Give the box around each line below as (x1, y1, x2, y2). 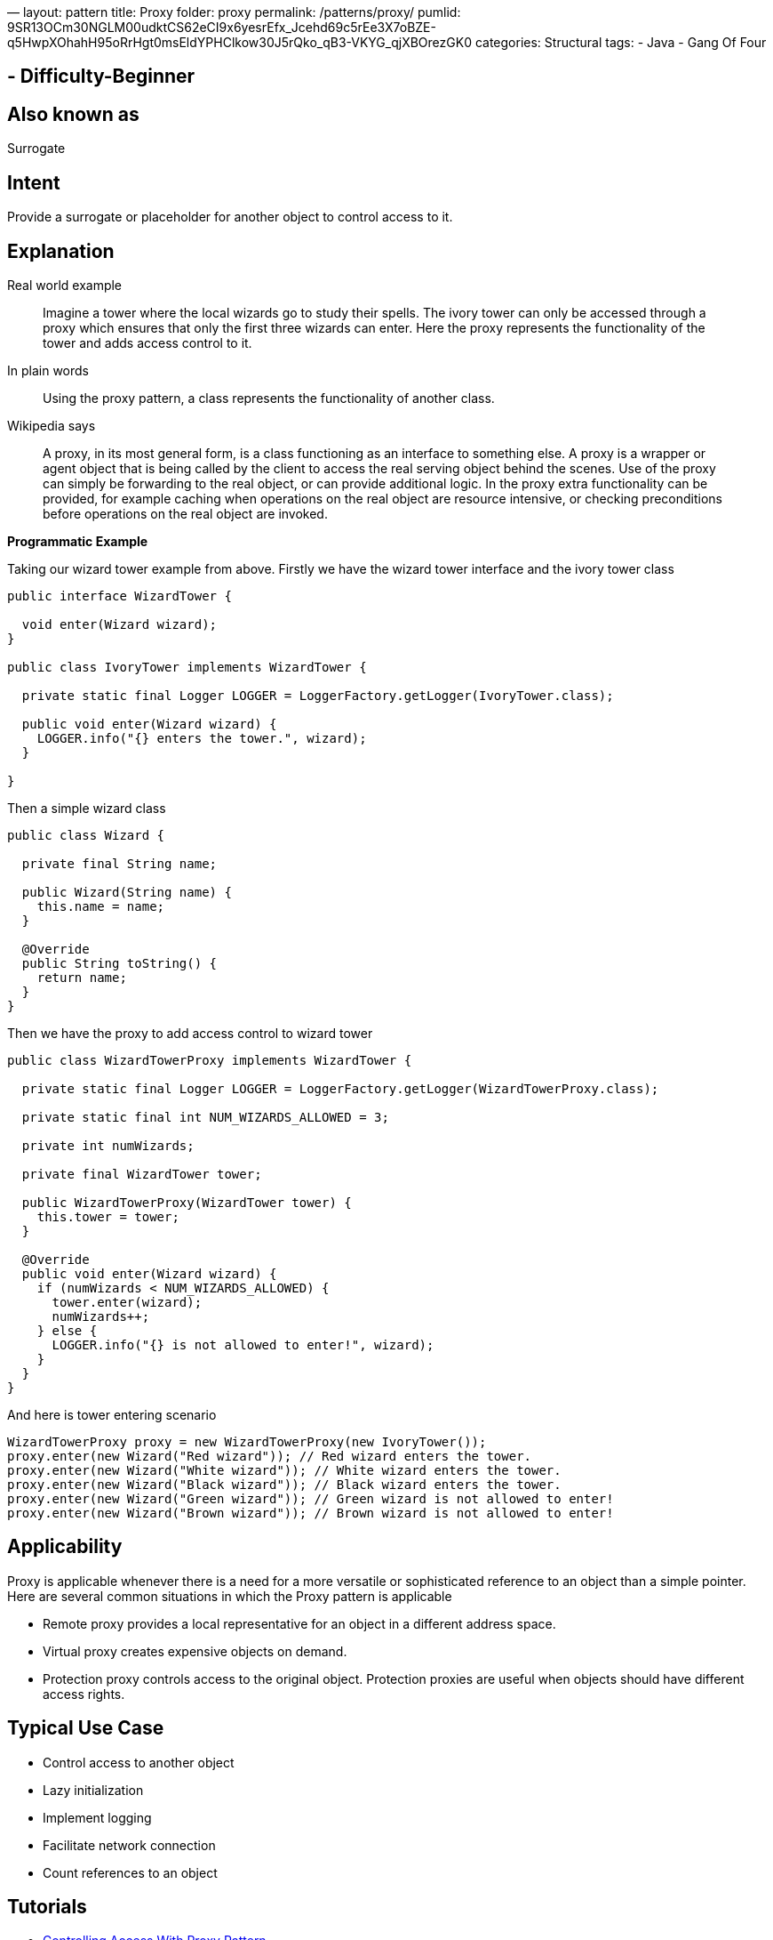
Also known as (7, 102, 139, 125)
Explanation (7, 239, 115, 262)
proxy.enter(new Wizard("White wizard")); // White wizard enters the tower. (7, 1462, 562, 1477)
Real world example (7, 277, 123, 293)
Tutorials (7, 1896, 87, 1919)
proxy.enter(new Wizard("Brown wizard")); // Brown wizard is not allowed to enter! (7, 1505, 614, 1520)
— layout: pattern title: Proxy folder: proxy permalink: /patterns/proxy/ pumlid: (7, 4, 461, 20)
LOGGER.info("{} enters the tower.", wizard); (36, 730, 367, 745)
